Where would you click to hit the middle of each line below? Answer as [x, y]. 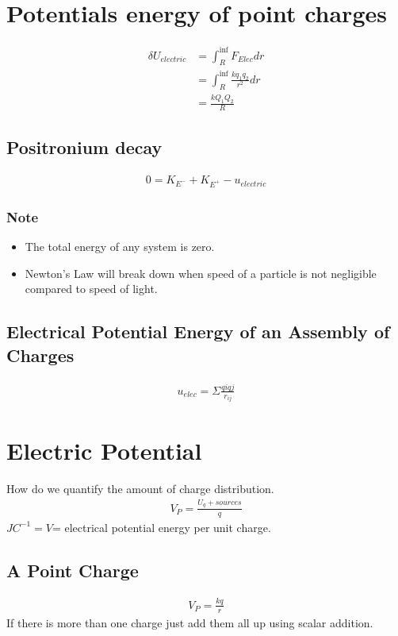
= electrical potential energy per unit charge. [161, 527]
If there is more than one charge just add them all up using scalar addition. [190, 622]
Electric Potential [104, 451]
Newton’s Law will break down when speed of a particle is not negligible [201, 273]
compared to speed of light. [91, 289]
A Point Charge [73, 570]
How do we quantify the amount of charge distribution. [140, 489]
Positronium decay [84, 147]
